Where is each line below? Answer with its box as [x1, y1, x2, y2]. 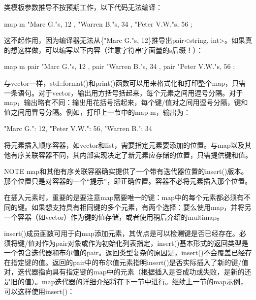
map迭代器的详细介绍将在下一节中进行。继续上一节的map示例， [41, 276, 247, 287]
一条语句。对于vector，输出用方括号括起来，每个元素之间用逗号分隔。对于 [4, 87, 243, 98]
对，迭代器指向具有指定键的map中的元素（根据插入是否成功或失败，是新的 [4, 267, 245, 277]
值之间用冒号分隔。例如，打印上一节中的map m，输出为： [4, 106, 191, 117]
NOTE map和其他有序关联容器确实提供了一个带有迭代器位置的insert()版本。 [4, 166, 248, 176]
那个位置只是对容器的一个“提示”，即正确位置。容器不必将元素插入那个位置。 [4, 175, 252, 186]
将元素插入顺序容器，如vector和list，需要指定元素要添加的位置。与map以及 [4, 139, 245, 150]
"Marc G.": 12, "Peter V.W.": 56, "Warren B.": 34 [4, 123, 152, 133]
